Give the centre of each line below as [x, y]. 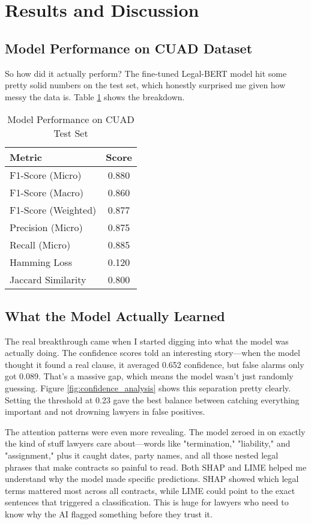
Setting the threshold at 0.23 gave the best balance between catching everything [152, 399]
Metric [26, 157]
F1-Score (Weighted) [53, 210]
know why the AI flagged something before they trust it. [109, 513]
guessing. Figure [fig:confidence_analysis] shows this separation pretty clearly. [148, 387]
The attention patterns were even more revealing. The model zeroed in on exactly [155, 431]
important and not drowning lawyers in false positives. [105, 411]
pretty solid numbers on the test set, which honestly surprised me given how [145, 85]
